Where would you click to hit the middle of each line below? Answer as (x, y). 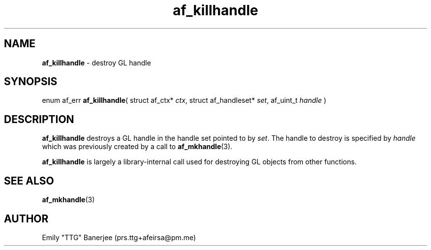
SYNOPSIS (31, 82)
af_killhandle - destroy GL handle (96, 62)
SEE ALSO (29, 181)
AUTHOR (26, 219)
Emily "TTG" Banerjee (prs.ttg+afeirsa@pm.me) (119, 237)
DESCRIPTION (39, 119)
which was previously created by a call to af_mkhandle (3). (137, 147)
